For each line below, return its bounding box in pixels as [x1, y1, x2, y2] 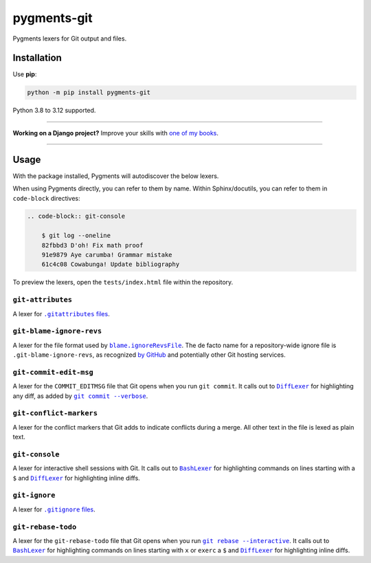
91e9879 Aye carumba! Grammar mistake [41, 251, 172, 259]
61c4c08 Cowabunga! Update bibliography [41, 261, 180, 268]
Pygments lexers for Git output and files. [12, 34, 127, 43]
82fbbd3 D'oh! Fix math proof [41, 241, 144, 249]
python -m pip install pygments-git [27, 89, 151, 96]
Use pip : [12, 70, 37, 78]
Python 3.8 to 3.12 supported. [12, 107, 96, 115]
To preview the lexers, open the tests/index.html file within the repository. [12, 278, 234, 287]
